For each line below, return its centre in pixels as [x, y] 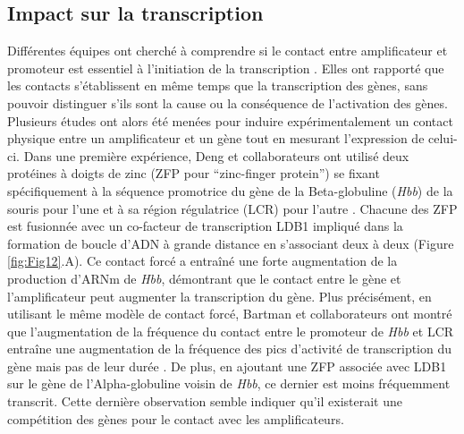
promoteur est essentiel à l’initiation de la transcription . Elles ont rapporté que [226, 68]
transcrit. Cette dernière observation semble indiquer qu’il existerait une [205, 401]
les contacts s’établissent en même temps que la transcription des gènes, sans [218, 85]
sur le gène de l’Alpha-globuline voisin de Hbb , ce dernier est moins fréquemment [229, 383]
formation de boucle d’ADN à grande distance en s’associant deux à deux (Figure [231, 243]
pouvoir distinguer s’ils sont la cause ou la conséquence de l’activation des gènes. [228, 102]
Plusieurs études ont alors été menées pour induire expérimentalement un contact [230, 120]
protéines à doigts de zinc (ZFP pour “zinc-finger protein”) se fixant [194, 173]
